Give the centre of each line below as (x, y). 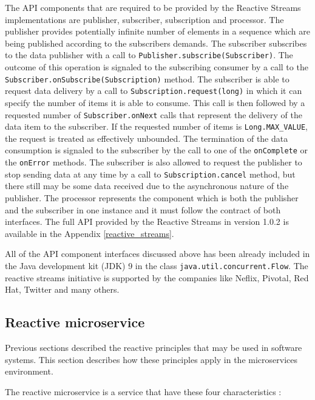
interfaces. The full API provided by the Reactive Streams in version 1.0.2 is (147, 222)
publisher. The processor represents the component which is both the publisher (152, 198)
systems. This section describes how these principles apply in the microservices (151, 359)
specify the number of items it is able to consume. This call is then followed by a (155, 102)
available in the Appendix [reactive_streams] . (90, 233)
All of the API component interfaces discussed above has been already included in (157, 254)
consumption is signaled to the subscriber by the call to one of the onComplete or (157, 150)
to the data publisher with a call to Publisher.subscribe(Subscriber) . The (149, 55)
